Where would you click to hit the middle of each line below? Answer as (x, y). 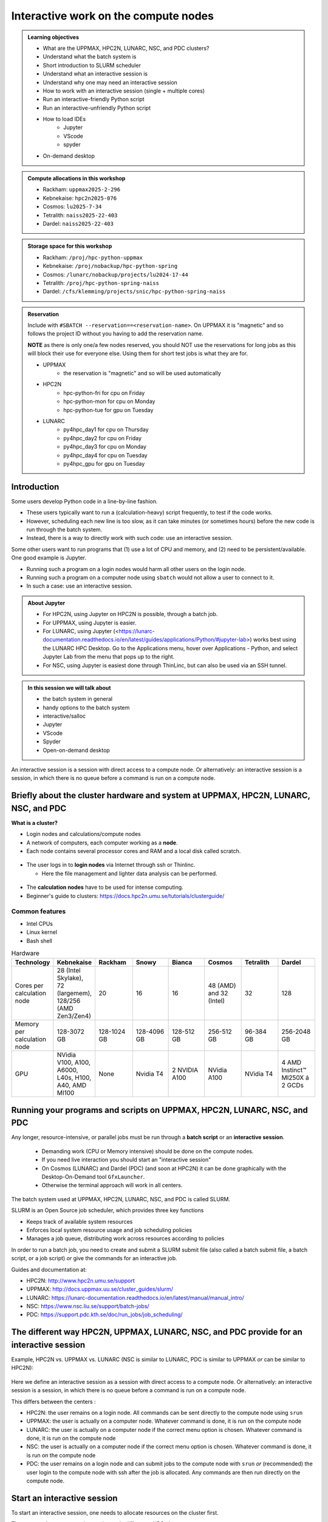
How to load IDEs (64, 119)
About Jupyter (46, 603)
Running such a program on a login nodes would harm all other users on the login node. (136, 569)
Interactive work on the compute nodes (112, 16)
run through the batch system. (64, 530)
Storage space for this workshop (70, 246)
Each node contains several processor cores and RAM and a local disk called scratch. (134, 851)
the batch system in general (77, 699)
